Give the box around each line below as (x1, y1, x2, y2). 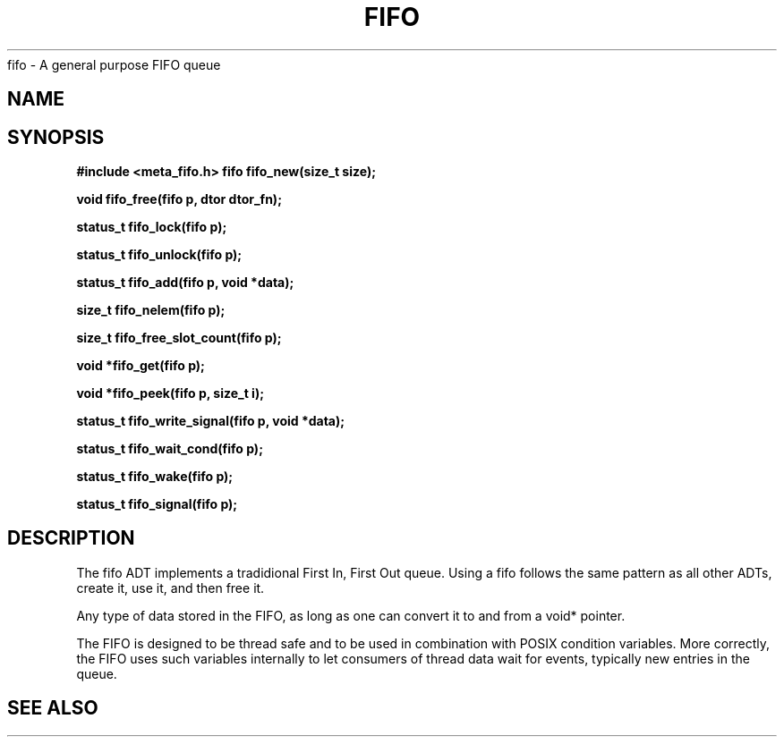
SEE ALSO (7, 697, 98, 720)
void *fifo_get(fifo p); (76, 358, 205, 374)
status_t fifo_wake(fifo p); (76, 469, 234, 485)
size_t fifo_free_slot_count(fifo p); (76, 330, 282, 346)
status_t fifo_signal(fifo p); (76, 496, 238, 512)
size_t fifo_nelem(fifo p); (76, 302, 226, 318)
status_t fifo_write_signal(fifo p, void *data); (76, 413, 345, 429)
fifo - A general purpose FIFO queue (7, 56, 221, 72)
